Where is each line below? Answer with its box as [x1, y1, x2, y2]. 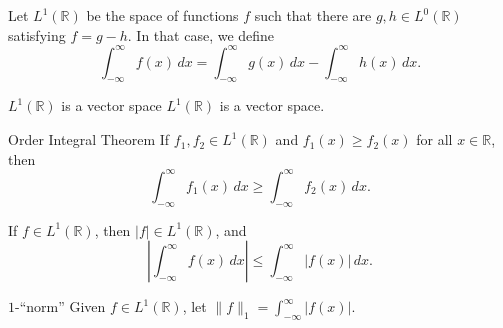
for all [416, 129, 453, 150]
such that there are [254, 5, 372, 25]
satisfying [8, 24, 66, 45]
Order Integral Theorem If [8, 129, 170, 150]
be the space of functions [86, 5, 239, 25]
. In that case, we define [127, 24, 275, 45]
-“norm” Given [15, 296, 106, 317]
